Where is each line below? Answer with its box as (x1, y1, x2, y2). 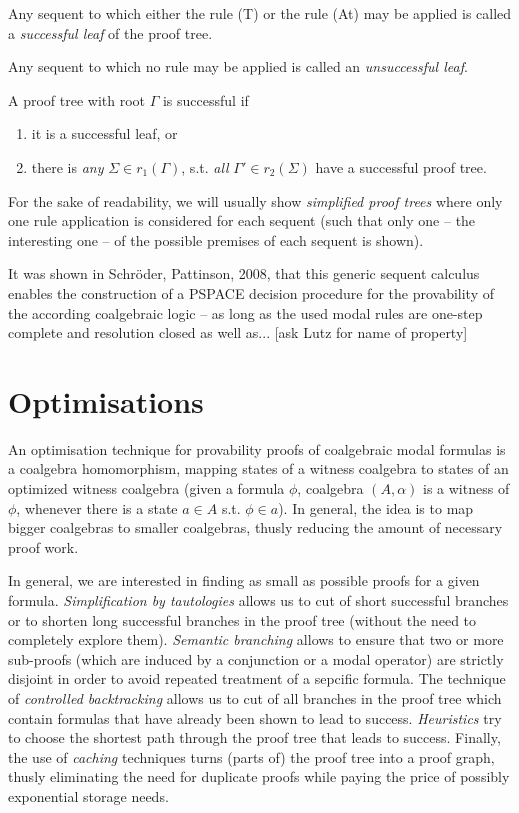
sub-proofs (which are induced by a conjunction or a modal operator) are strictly (8, 648, 504, 669)
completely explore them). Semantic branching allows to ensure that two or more (8, 629, 504, 650)
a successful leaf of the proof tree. (8, 22, 213, 43)
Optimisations (8, 380, 204, 421)
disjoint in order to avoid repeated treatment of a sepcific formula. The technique (8, 668, 506, 689)
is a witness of (423, 478, 510, 499)
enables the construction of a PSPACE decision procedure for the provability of (8, 282, 494, 303)
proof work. (8, 536, 79, 557)
